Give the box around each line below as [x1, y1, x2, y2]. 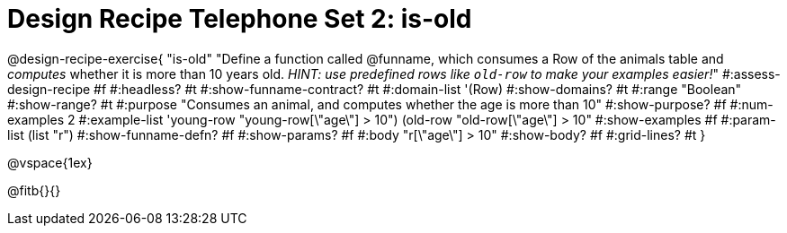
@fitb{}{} [7, 182, 61, 198]
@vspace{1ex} [7, 154, 93, 170]
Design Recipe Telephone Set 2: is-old [7, 4, 472, 34]
